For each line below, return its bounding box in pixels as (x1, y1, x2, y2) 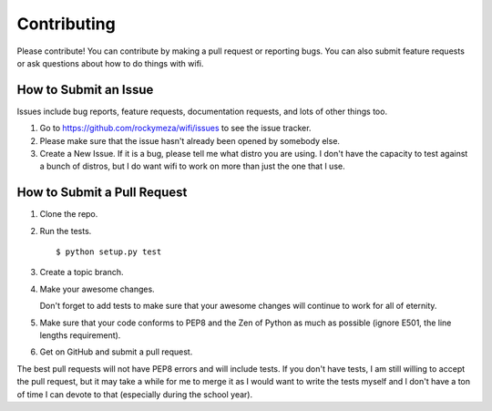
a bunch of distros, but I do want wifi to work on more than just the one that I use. (39, 160, 345, 172)
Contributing (16, 14, 116, 34)
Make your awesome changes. (39, 283, 155, 294)
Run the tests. (39, 225, 92, 236)
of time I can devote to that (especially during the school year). (16, 388, 253, 400)
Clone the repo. (39, 209, 98, 220)
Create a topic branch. (39, 267, 124, 278)
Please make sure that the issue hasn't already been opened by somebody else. (39, 135, 341, 146)
